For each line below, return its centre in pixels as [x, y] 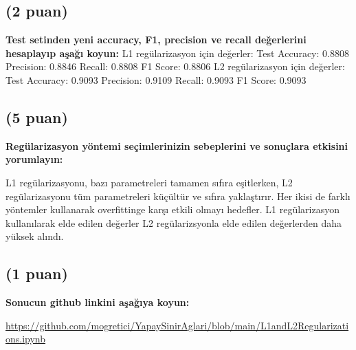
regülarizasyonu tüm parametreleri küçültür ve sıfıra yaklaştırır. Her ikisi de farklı [178, 196]
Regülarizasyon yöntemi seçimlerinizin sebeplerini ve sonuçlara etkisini [177, 145]
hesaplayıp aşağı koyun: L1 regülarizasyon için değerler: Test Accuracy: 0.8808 [177, 53]
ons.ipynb [26, 339]
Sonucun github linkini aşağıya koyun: [98, 302]
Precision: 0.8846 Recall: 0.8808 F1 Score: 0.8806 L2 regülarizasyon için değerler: [175, 66]
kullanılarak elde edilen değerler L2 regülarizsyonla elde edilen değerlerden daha [174, 222]
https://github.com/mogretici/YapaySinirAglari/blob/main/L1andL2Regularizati [177, 325]
